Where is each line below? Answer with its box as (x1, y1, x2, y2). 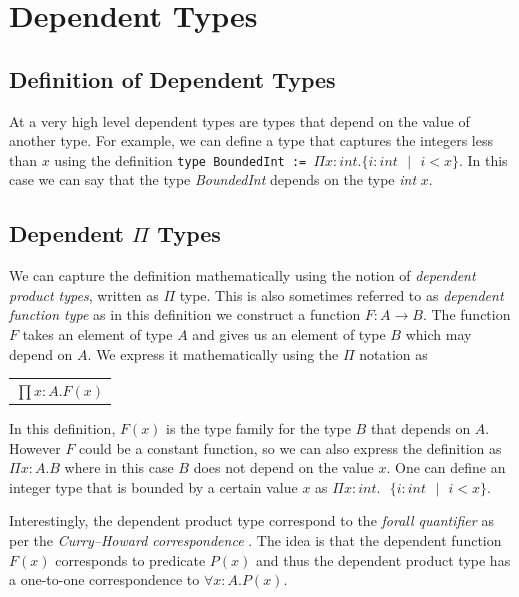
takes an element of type (22, 324, 173, 344)
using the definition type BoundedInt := (54, 149, 307, 170)
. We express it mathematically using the (87, 343, 339, 364)
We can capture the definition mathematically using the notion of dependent (9, 265, 476, 286)
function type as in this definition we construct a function (9, 304, 361, 325)
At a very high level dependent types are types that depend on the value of (9, 110, 470, 131)
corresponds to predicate (55, 549, 206, 570)
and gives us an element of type (192, 324, 386, 344)
